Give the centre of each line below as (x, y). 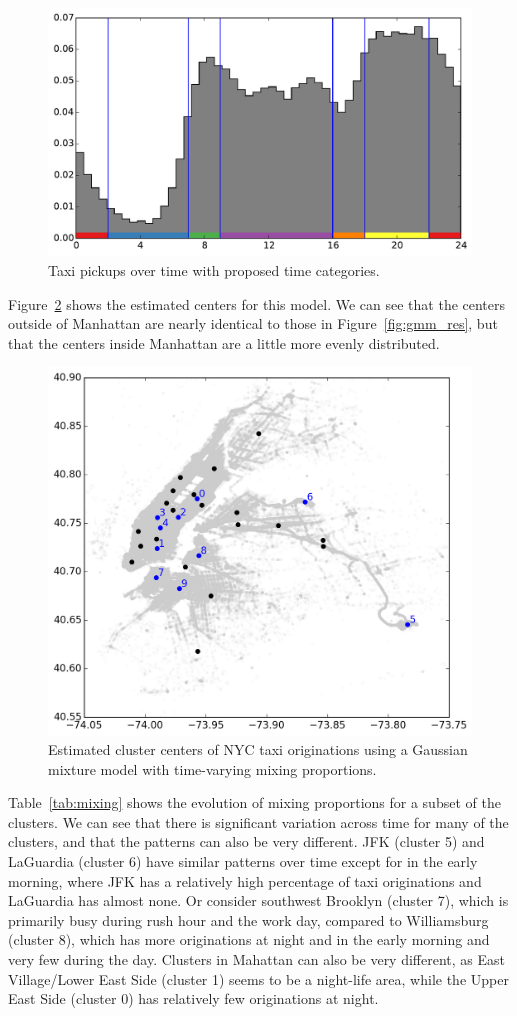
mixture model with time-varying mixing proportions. (212, 768)
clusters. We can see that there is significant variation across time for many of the (258, 821)
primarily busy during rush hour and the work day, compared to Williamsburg (248, 919)
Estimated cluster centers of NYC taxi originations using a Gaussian (258, 749)
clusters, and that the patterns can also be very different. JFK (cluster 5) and (246, 841)
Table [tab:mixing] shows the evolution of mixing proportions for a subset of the (254, 802)
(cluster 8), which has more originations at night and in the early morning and (249, 939)
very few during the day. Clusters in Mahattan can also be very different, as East (256, 959)
